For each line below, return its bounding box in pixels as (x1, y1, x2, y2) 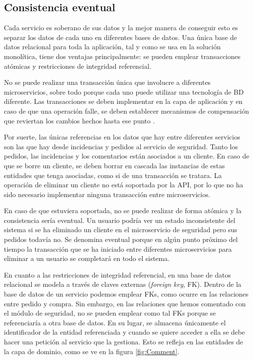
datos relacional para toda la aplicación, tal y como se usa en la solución (4, 41, 221, 52)
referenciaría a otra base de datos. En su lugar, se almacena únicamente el (4, 317, 226, 327)
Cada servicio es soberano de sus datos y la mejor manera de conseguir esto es (4, 22, 238, 33)
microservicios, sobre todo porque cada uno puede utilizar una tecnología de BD (4, 86, 244, 97)
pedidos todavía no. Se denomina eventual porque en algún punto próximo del (4, 234, 238, 244)
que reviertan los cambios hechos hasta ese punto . (4, 115, 155, 125)
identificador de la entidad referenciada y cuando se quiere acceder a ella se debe (4, 327, 245, 337)
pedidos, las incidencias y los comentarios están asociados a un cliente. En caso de (4, 151, 250, 161)
